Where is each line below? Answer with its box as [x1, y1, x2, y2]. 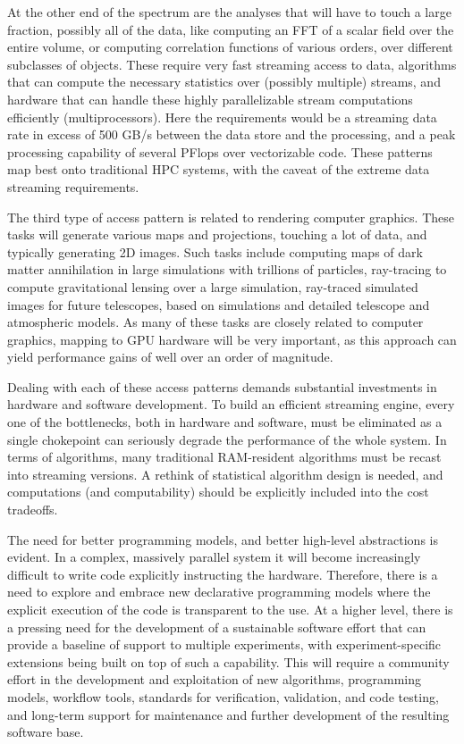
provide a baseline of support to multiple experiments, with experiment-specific [7, 635, 442, 654]
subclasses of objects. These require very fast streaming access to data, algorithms [7, 54, 457, 73]
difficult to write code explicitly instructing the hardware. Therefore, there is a [7, 564, 438, 583]
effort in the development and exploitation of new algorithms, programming [7, 670, 422, 689]
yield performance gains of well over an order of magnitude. [7, 347, 333, 366]
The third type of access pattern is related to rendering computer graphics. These [7, 207, 454, 226]
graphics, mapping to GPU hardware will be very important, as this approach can [7, 330, 457, 348]
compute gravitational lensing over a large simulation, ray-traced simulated [7, 277, 418, 296]
